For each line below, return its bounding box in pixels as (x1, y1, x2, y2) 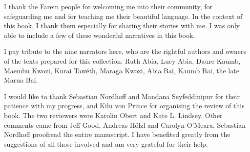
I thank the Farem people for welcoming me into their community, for (4, 1, 212, 11)
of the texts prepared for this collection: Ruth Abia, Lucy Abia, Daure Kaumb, (4, 55, 241, 66)
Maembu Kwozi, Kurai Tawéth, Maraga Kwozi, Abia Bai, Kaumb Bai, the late (4, 65, 239, 75)
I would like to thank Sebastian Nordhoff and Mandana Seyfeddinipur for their (4, 91, 240, 101)
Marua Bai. (4, 75, 38, 85)
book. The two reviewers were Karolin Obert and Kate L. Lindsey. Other (4, 110, 223, 120)
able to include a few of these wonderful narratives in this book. (4, 30, 195, 40)
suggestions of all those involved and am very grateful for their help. (4, 138, 208, 149)
